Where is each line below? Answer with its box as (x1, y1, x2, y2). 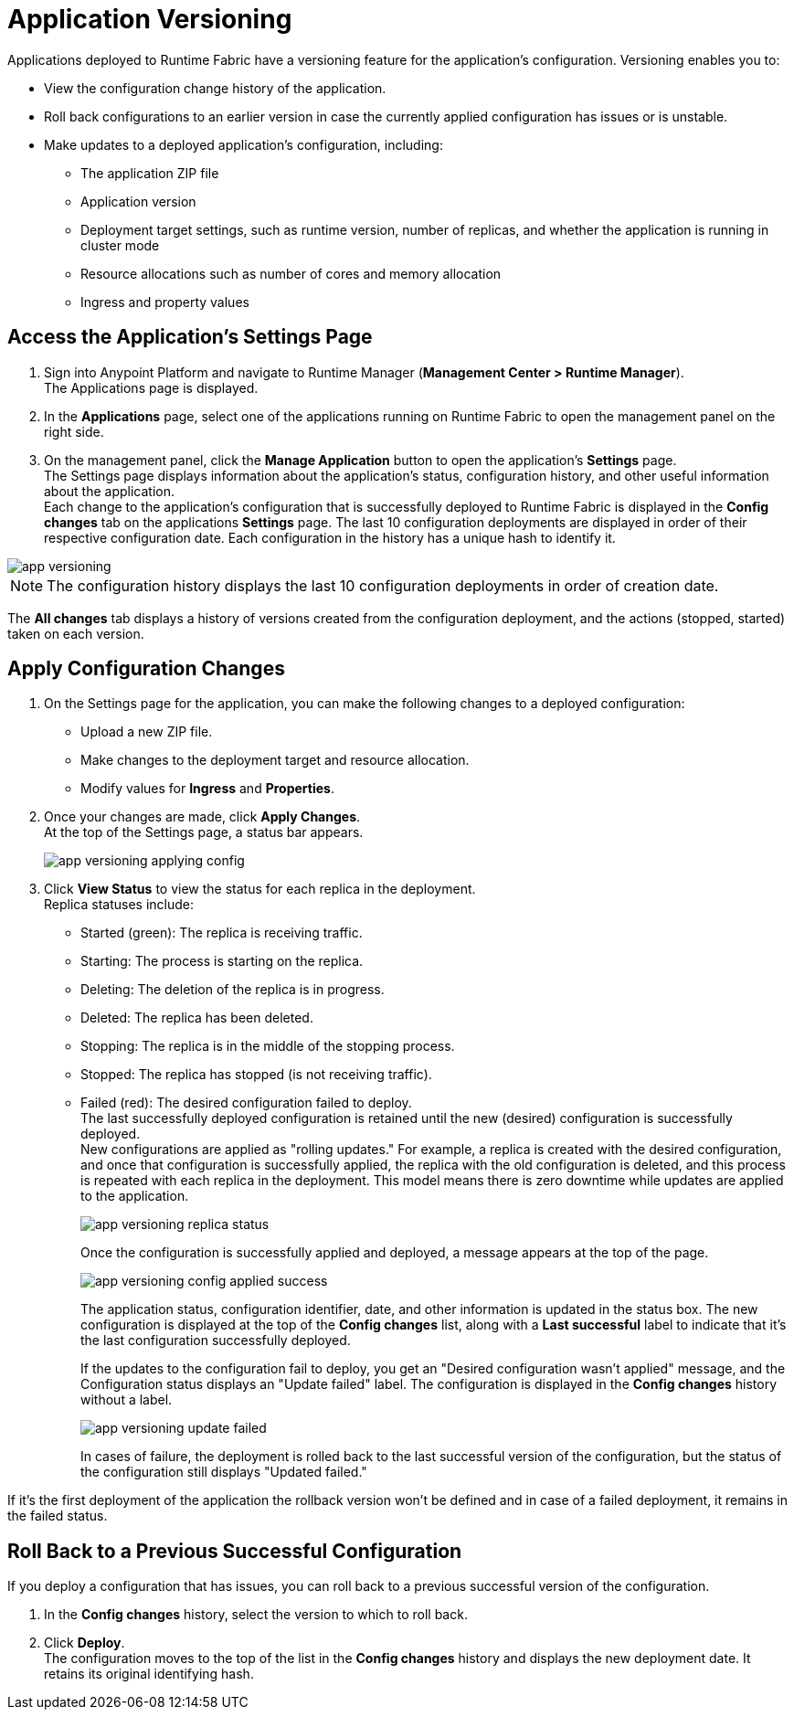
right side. (44, 423, 104, 440)
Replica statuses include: (44, 896, 194, 913)
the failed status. (7, 1508, 108, 1524)
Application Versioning (7, 4, 292, 35)
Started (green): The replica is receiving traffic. (80, 925, 363, 941)
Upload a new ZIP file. (80, 724, 213, 740)
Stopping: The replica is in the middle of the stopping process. (80, 1038, 455, 1055)
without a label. (80, 1392, 173, 1408)
